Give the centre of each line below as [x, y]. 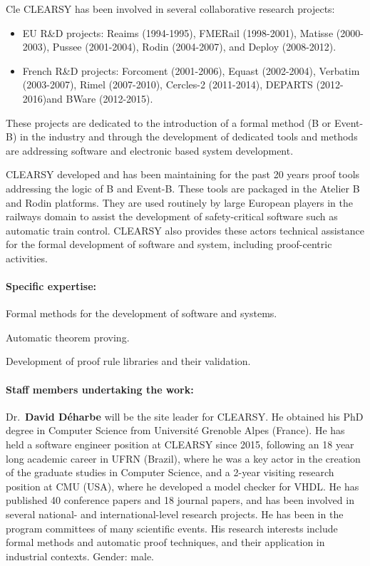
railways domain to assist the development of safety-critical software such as [172, 216]
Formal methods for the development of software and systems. [142, 313]
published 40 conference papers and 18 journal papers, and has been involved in [180, 500]
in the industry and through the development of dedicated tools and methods [189, 137]
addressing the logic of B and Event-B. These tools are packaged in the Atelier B [183, 188]
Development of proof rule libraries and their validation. [128, 361]
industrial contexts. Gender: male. [80, 556]
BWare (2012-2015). [109, 98]
